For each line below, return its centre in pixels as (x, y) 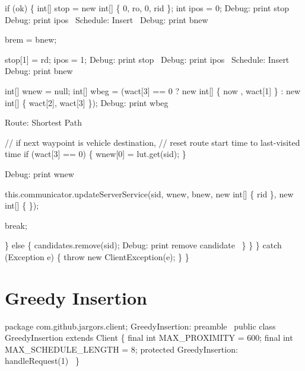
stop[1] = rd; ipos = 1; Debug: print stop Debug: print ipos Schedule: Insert (147, 59)
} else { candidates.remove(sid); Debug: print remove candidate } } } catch (143, 245)
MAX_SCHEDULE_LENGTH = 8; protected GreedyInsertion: (121, 349)
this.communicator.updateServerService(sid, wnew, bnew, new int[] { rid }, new (149, 194)
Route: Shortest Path (44, 122)
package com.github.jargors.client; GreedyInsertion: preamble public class (140, 326)
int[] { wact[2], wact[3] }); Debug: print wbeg (87, 102)
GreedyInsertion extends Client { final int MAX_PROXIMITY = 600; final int (149, 338)
